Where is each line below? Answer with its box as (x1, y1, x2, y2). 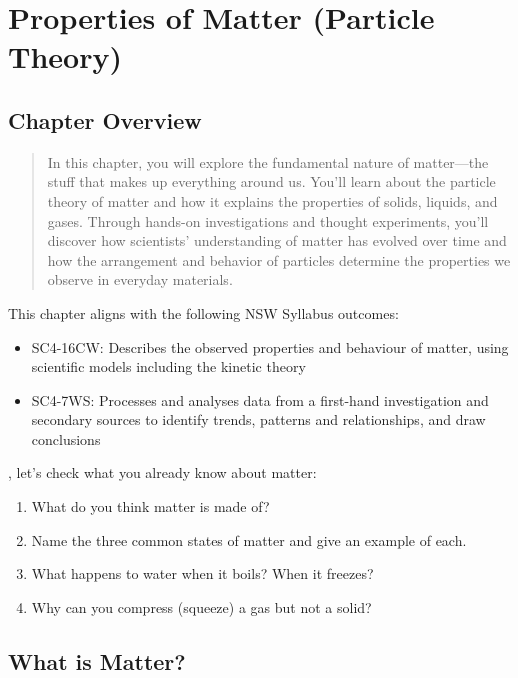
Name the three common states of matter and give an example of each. (31, 529, 467, 550)
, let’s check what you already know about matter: (8, 462, 317, 483)
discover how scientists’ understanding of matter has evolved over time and (47, 230, 507, 251)
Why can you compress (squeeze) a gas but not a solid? (31, 596, 372, 617)
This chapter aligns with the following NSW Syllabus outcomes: (8, 302, 399, 323)
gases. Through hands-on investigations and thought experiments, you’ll (47, 210, 489, 231)
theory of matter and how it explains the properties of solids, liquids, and (47, 190, 498, 211)
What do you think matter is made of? (31, 496, 270, 517)
